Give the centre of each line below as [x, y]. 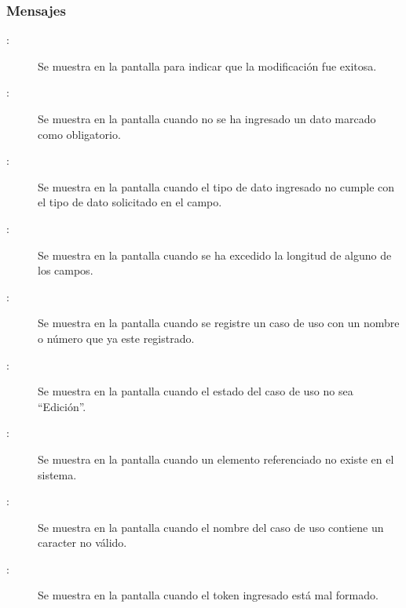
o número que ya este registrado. [116, 338]
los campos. [66, 270]
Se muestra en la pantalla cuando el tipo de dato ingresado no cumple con [216, 186]
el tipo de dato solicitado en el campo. [130, 202]
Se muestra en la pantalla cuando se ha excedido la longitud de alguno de [215, 255]
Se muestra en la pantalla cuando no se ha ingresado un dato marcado [207, 118]
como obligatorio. [79, 134]
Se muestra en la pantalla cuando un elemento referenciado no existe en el [216, 459]
